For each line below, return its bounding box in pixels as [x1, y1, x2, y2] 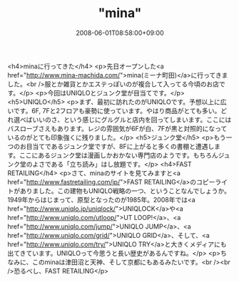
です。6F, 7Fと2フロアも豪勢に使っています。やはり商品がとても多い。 [13, 106, 221, 115]
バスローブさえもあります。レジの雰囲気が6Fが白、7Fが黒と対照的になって [7, 124, 228, 132]
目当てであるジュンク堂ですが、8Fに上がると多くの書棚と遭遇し [26, 142, 215, 150]
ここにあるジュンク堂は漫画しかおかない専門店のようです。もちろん [19, 151, 219, 160]
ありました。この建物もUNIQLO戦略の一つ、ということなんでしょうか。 [19, 187, 230, 195]
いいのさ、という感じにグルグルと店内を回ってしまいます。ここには [31, 115, 232, 124]
